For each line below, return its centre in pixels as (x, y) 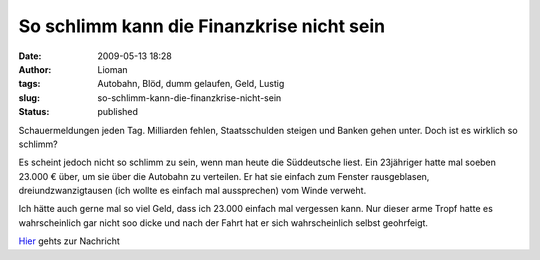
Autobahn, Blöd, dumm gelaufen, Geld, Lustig (191, 84)
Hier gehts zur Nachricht (69, 241)
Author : (35, 69)
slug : (29, 97)
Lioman (113, 69)
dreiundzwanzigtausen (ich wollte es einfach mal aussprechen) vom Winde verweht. (192, 191)
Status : (34, 112)
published (118, 112)
